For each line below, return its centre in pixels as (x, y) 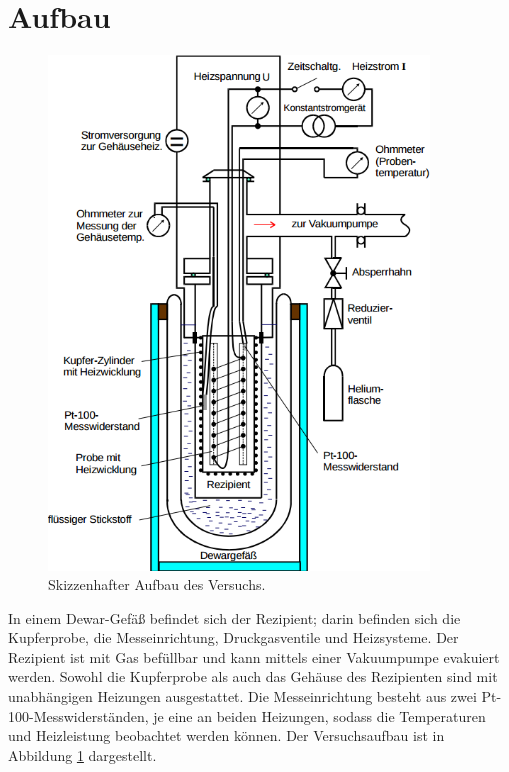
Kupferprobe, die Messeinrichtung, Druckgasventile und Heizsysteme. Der (233, 637)
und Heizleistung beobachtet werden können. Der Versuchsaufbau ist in (226, 735)
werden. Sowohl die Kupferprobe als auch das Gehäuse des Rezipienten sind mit (253, 676)
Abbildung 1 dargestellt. (82, 754)
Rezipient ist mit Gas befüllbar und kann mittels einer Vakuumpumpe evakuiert (254, 656)
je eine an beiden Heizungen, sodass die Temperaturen (319, 715)
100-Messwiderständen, (78, 715)
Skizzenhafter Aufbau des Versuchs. (157, 584)
